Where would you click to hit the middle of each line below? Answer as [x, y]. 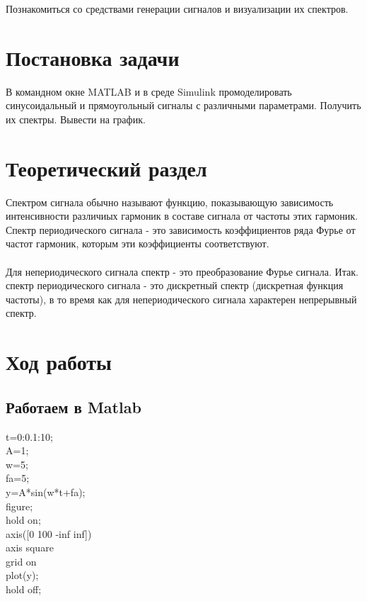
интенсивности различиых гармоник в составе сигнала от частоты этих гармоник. [182, 216]
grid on [21, 561]
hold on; [23, 520]
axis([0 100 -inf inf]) [49, 533]
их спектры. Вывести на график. [76, 119]
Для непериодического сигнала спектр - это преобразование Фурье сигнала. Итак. [182, 271]
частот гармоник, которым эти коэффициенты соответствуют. [138, 243]
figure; [19, 506]
